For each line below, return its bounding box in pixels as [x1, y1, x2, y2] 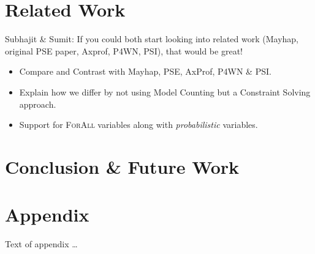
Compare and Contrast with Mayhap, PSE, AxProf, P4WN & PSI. [19, 65, 271, 78]
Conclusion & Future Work [5, 154, 240, 179]
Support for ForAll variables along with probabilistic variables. [19, 118, 258, 131]
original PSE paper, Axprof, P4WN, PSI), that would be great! [5, 44, 243, 57]
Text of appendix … [5, 237, 78, 250]
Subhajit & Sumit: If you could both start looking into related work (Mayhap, [5, 32, 299, 45]
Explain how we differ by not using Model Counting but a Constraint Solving [19, 85, 311, 98]
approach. [19, 97, 56, 110]
